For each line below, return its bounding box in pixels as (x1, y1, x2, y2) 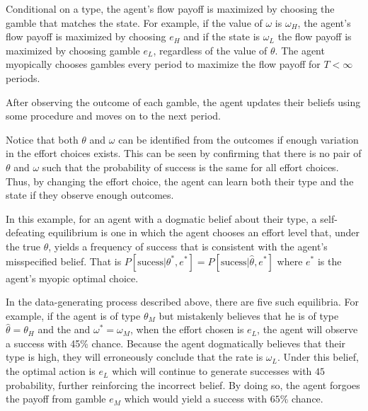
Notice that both (6, 132, 79, 146)
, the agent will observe (257, 322, 358, 337)
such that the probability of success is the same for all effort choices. (42, 159, 339, 174)
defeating (6, 225, 45, 240)
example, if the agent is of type (6, 308, 141, 323)
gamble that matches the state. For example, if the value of (6, 15, 263, 30)
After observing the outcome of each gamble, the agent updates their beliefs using (6, 94, 361, 109)
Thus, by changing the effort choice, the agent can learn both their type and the (6, 173, 354, 188)
